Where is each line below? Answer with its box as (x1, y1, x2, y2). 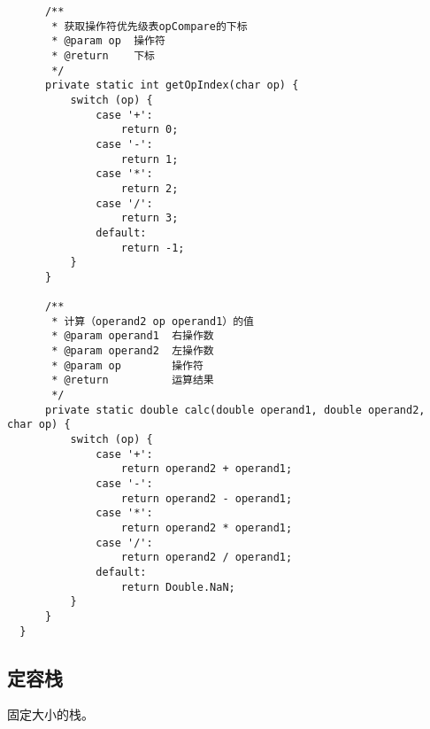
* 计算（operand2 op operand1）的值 (51, 314, 254, 328)
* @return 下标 (51, 49, 155, 62)
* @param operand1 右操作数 (51, 330, 214, 343)
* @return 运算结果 (51, 374, 214, 387)
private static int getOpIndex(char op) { (44, 79, 299, 92)
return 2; (120, 182, 179, 195)
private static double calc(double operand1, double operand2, (44, 403, 426, 416)
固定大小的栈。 (7, 705, 94, 724)
